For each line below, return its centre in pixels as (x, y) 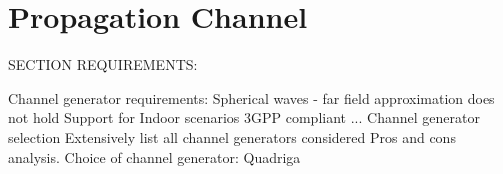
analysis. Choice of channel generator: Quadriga (154, 156)
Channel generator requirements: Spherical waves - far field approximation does (251, 97)
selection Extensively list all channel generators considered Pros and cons (232, 136)
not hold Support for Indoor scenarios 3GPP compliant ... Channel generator (244, 117)
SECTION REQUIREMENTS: (103, 64)
